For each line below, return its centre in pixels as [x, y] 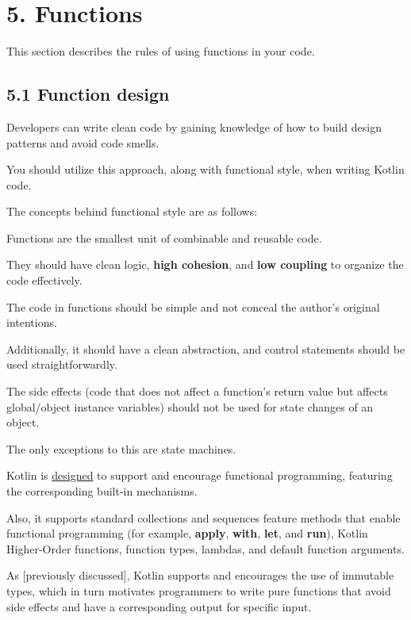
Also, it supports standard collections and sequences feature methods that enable [204, 517]
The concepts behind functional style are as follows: [132, 211]
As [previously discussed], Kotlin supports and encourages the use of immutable [200, 575]
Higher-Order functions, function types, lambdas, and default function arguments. [205, 548]
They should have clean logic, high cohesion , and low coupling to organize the [205, 264]
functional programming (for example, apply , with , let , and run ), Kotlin [187, 533]
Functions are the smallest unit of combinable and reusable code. [164, 237]
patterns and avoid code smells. [83, 142]
